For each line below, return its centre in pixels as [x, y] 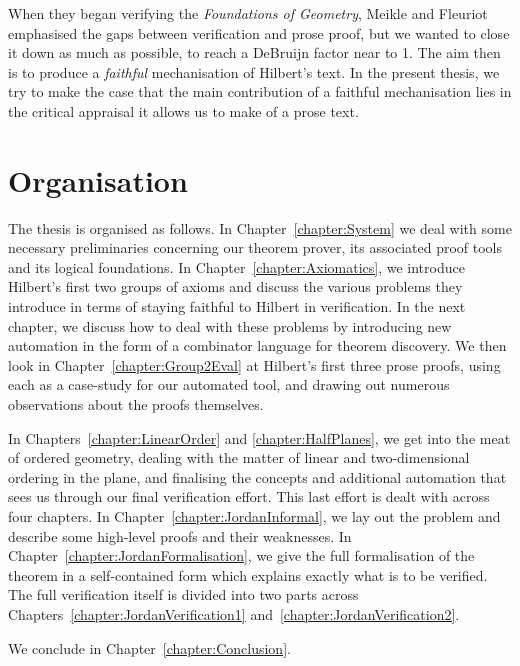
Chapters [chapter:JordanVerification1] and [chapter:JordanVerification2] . [234, 613]
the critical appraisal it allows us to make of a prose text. [183, 110]
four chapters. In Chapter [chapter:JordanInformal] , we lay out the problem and [254, 516]
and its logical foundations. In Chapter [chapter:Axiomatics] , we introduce [236, 266]
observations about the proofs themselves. [136, 404]
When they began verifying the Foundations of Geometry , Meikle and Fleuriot [248, 13]
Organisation [98, 179]
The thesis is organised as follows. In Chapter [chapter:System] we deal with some [260, 227]
